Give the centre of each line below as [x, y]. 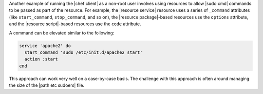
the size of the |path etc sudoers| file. [47, 85]
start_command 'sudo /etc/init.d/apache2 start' [84, 52]
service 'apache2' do [45, 46]
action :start [41, 59]
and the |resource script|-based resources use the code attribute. [75, 24]
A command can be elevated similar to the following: [62, 33]
